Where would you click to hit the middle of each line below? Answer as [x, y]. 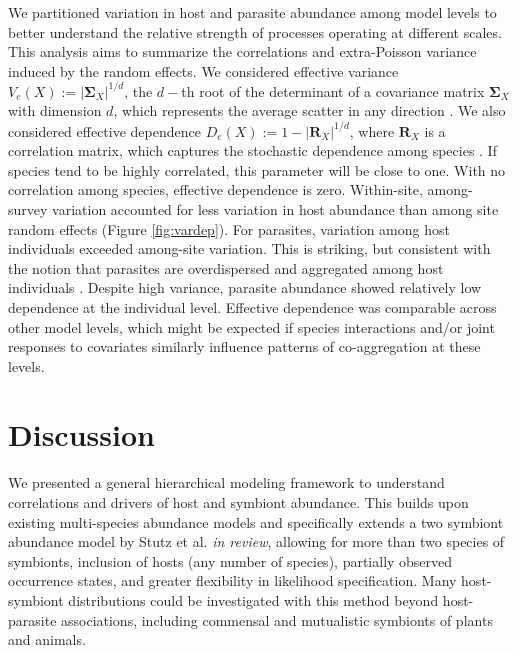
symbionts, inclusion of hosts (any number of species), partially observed [230, 560]
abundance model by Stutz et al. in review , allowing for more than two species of [256, 541]
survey [28, 208]
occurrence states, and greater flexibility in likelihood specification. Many [232, 580]
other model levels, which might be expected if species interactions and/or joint [251, 326]
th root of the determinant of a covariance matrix [333, 90]
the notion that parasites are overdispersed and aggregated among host [226, 267]
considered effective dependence [104, 130]
